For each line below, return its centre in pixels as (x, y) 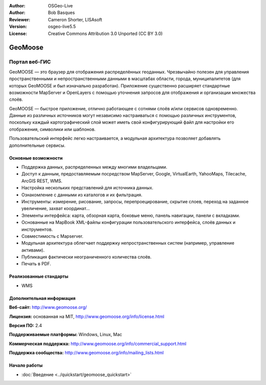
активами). (33, 250)
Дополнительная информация (42, 298)
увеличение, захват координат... (56, 209)
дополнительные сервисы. (37, 145)
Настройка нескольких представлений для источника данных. (87, 188)
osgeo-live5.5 (62, 27)
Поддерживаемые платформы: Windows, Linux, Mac (66, 335)
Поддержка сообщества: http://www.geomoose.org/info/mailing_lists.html (86, 353)
